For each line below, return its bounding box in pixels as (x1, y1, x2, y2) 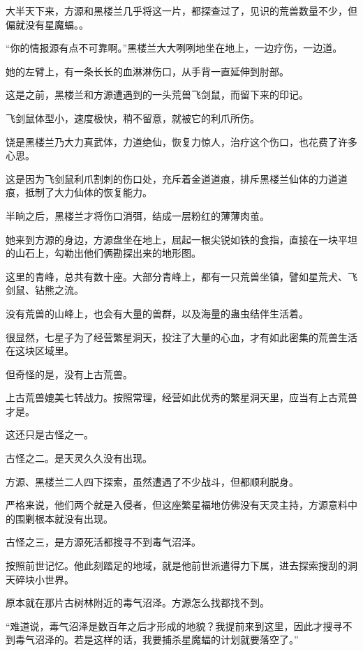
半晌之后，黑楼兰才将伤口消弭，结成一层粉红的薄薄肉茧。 (6, 208, 269, 223)
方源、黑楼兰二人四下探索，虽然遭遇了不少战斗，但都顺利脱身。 (6, 474, 299, 488)
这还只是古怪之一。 (6, 427, 94, 442)
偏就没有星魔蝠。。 (6, 17, 89, 31)
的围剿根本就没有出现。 (6, 511, 113, 525)
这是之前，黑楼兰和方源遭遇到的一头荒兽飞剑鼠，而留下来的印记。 (6, 87, 309, 102)
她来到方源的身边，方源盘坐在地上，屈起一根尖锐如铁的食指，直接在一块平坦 (6, 232, 357, 246)
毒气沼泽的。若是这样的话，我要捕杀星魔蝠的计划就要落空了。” (15, 632, 299, 647)
